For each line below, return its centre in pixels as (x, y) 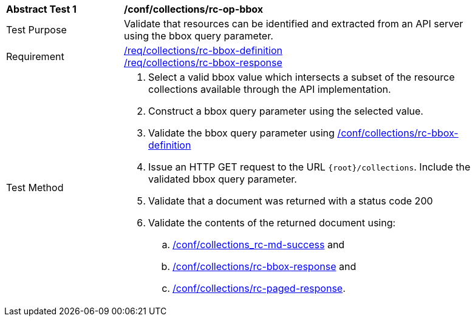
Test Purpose (36, 30)
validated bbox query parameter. (223, 179)
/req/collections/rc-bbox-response (203, 63)
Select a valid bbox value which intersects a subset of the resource (302, 77)
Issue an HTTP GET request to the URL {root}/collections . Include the (309, 167)
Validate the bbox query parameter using (241, 133)
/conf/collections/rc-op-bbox (194, 9)
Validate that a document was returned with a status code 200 (291, 201)
